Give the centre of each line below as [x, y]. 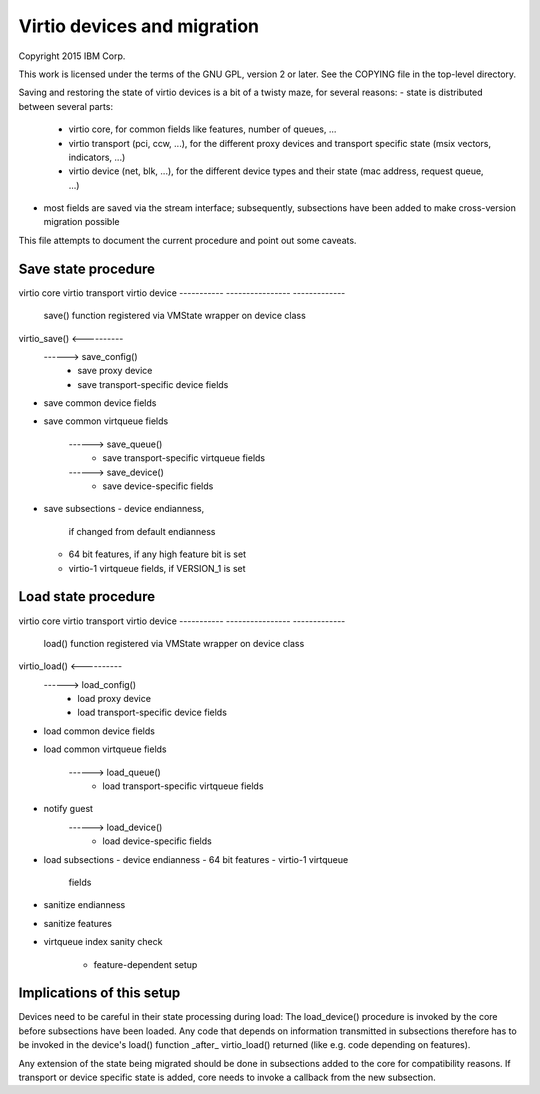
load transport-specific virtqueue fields [183, 786]
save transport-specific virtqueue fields [184, 458]
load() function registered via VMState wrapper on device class [174, 643]
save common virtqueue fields [106, 421]
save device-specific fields [158, 486]
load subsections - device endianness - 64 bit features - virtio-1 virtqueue [196, 859]
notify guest [68, 809]
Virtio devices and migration [139, 26]
